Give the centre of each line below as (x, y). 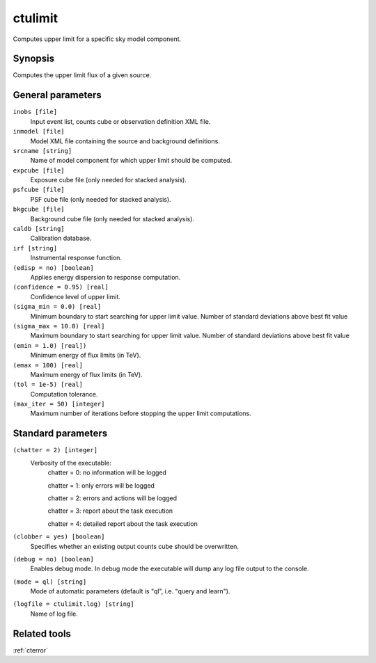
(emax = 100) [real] (48, 365)
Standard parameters (60, 434)
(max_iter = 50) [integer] (59, 404)
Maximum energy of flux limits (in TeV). (86, 374)
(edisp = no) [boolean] (53, 267)
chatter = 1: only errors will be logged (101, 485)
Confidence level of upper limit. (76, 296)
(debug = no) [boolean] (53, 559)
